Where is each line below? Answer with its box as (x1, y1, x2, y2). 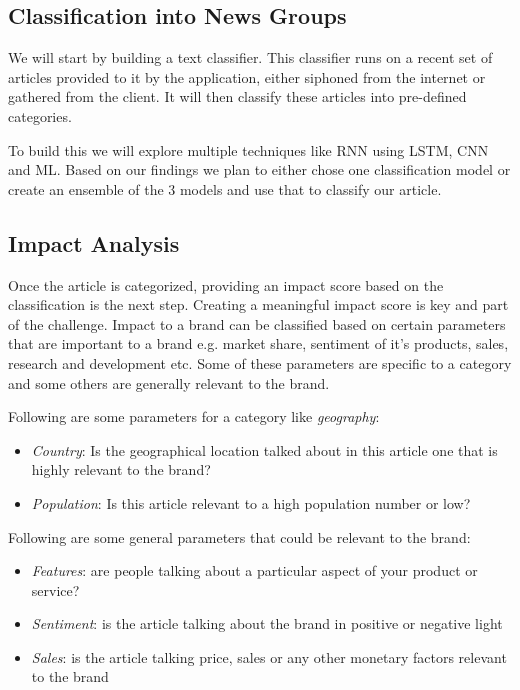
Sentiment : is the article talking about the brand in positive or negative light (31, 613, 503, 634)
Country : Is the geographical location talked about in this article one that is (31, 439, 498, 460)
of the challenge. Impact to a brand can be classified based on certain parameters (8, 313, 506, 334)
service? (31, 579, 80, 600)
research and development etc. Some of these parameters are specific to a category (8, 352, 512, 373)
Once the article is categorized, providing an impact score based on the (8, 274, 444, 295)
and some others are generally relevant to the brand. (8, 372, 330, 393)
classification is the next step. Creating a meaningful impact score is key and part (8, 294, 509, 315)
